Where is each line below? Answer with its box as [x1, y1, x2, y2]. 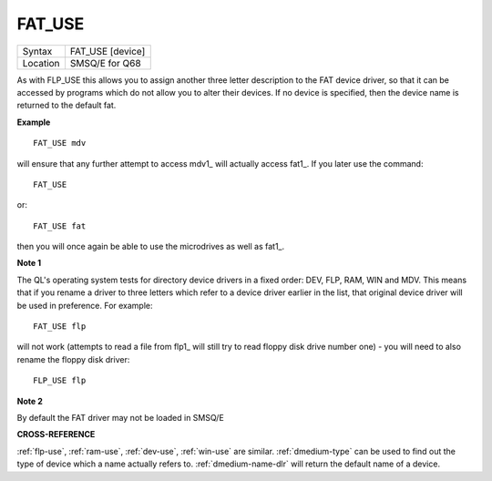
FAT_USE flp [33, 322, 87, 332]
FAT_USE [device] [69, 45, 146, 57]
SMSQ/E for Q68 [69, 56, 141, 69]
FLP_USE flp [33, 375, 87, 386]
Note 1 [16, 258, 41, 269]
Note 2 [16, 395, 43, 406]
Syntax [22, 45, 53, 57]
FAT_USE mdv [33, 138, 87, 148]
